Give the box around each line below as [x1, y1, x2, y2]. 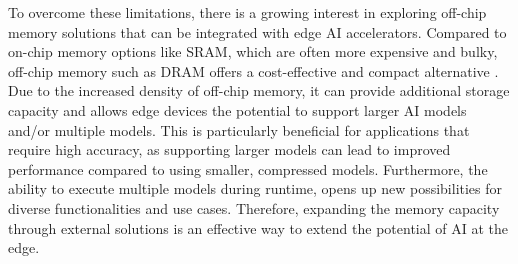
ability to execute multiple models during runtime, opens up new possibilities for [8, 178, 503, 199]
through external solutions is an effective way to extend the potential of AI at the [8, 217, 509, 238]
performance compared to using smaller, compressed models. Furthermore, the [8, 158, 488, 179]
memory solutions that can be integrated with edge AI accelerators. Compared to [8, 21, 507, 42]
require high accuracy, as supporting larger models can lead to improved [8, 139, 451, 160]
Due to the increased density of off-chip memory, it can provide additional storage [8, 80, 510, 101]
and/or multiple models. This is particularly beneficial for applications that [8, 119, 470, 140]
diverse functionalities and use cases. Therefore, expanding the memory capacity [8, 197, 500, 218]
